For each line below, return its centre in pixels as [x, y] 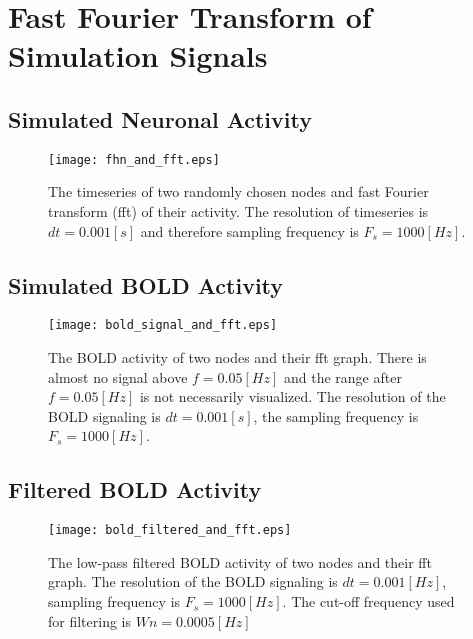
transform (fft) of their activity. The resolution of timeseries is [238, 211]
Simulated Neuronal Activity [160, 118]
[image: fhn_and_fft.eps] [134, 159]
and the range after [342, 376]
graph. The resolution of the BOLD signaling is [193, 581]
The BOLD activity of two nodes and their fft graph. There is [237, 357]
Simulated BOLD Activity [146, 284]
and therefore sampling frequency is [249, 230]
